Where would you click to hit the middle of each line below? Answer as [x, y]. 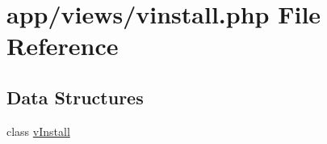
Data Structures [75, 97]
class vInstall [38, 131]
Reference [63, 46]
